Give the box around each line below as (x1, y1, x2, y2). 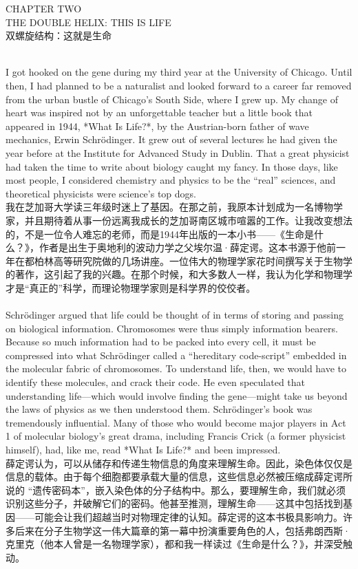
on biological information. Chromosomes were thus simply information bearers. (6, 321, 338, 335)
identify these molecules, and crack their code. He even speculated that (6, 375, 306, 389)
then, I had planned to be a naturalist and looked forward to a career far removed (6, 78, 352, 92)
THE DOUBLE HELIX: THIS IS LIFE (6, 14, 171, 29)
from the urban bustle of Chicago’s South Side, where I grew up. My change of (6, 92, 338, 106)
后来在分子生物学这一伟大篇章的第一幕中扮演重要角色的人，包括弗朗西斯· (14, 523, 350, 537)
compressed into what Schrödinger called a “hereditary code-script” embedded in (6, 347, 347, 362)
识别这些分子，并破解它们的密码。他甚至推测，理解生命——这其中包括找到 (6, 496, 343, 511)
